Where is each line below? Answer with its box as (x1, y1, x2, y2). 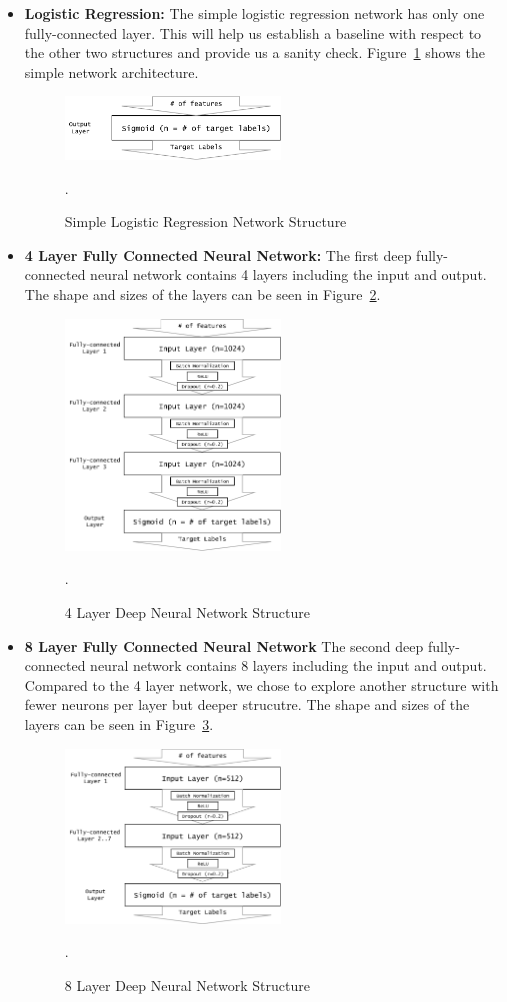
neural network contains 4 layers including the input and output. (90, 264, 487, 285)
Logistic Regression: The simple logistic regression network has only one (24, 3, 485, 23)
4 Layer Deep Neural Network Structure (64, 601, 310, 622)
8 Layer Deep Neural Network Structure (64, 974, 310, 995)
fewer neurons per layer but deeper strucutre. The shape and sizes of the (24, 694, 470, 715)
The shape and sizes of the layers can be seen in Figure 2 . (24, 283, 381, 304)
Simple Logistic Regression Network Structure (64, 211, 347, 232)
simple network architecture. (24, 61, 199, 82)
